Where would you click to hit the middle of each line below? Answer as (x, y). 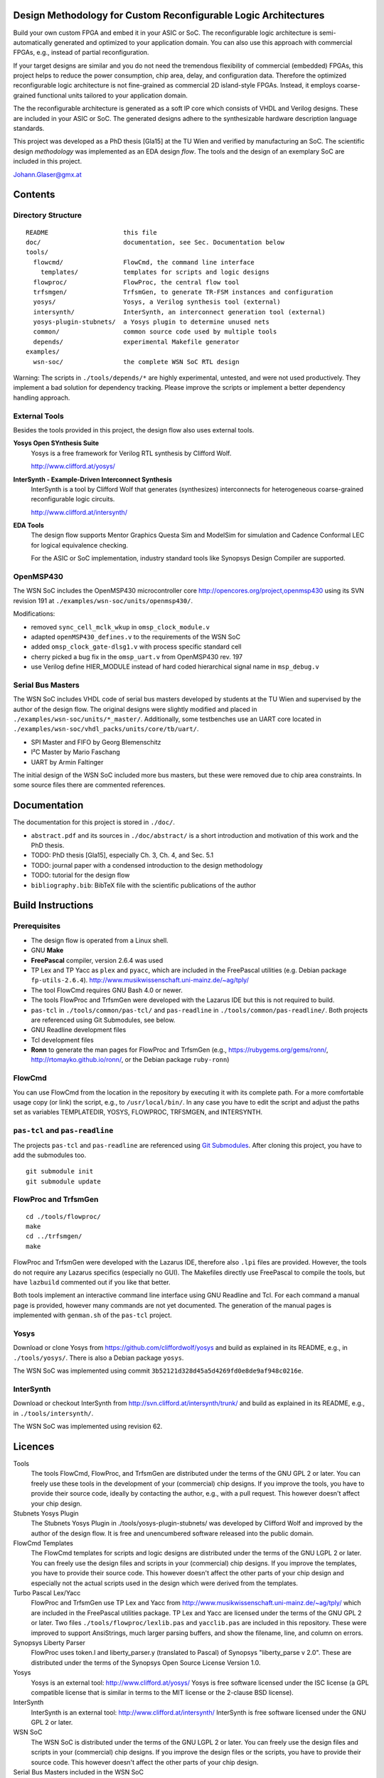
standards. (29, 129)
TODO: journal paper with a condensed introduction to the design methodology (147, 865)
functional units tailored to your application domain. (113, 95)
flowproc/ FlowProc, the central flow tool (136, 282)
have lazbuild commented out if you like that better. (92, 1282)
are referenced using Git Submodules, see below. (103, 1020)
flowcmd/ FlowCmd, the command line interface (144, 262)
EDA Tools (28, 526)
